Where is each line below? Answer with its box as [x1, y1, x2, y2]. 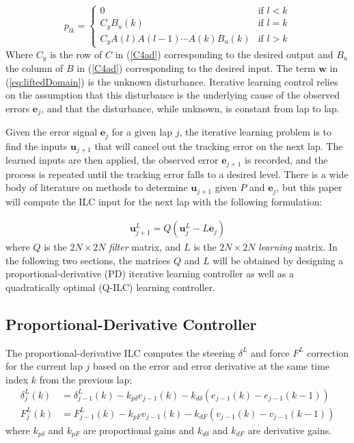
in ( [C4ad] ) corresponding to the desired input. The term [77, 60, 316, 75]
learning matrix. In [258, 240, 338, 254]
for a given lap [111, 125, 172, 139]
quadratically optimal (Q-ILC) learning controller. [5, 280, 215, 294]
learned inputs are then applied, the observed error [5, 153, 219, 167]
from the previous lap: [39, 372, 133, 386]
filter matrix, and [109, 240, 181, 254]
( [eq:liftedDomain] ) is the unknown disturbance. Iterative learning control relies [5, 74, 338, 88]
